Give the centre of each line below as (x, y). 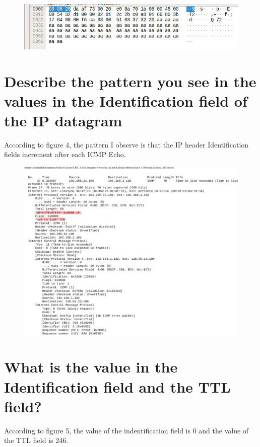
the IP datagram (63, 120)
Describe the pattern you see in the (130, 81)
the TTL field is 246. (36, 440)
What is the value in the (91, 367)
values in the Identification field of (126, 100)
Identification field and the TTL (117, 386)
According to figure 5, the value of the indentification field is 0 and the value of (126, 430)
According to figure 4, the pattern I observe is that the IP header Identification (126, 144)
